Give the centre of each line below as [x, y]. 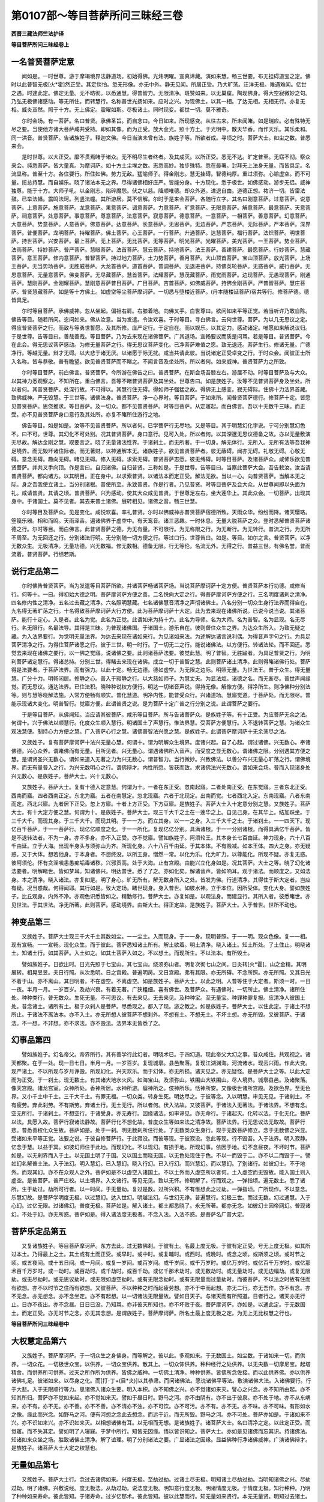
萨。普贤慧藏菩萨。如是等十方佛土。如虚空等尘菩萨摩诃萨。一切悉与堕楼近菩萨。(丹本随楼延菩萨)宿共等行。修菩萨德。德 [160, 291]
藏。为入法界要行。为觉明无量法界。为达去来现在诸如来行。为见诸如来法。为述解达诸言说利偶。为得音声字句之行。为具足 [161, 636]
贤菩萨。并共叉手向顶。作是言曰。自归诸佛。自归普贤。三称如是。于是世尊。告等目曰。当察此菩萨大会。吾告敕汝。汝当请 [161, 467]
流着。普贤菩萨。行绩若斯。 [45, 554]
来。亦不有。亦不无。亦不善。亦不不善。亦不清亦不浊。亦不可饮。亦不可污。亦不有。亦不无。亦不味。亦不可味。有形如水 [161, 1406]
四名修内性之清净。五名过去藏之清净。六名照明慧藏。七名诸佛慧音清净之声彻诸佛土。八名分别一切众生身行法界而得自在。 [161, 603]
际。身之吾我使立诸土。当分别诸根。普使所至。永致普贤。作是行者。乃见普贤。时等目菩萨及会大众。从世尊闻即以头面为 [158, 484]
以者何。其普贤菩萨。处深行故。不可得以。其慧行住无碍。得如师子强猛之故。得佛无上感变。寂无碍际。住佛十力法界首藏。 [161, 389]
